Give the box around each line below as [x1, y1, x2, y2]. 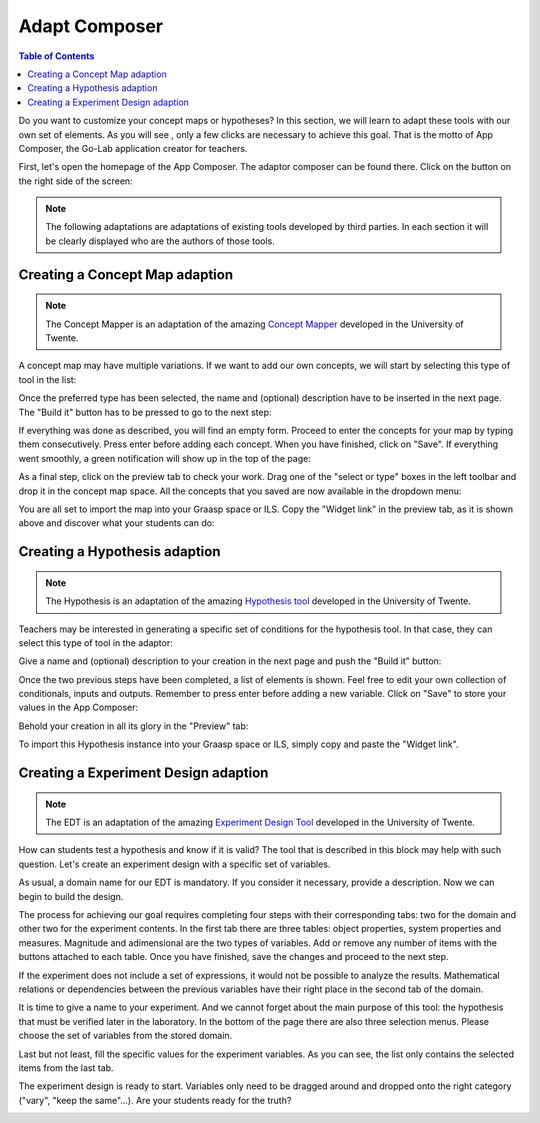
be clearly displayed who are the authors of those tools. [45, 235, 275, 247]
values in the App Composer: [18, 701, 139, 714]
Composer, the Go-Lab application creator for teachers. [18, 142, 249, 154]
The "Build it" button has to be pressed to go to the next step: [18, 406, 272, 418]
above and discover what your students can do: [18, 517, 215, 529]
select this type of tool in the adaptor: [18, 636, 174, 649]
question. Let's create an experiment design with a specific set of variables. [18, 858, 331, 870]
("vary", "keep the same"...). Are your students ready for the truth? [18, 1094, 292, 1106]
